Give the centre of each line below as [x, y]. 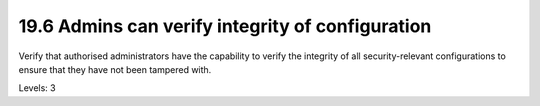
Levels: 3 [37, 88]
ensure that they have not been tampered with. [115, 69]
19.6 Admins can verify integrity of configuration [225, 26]
